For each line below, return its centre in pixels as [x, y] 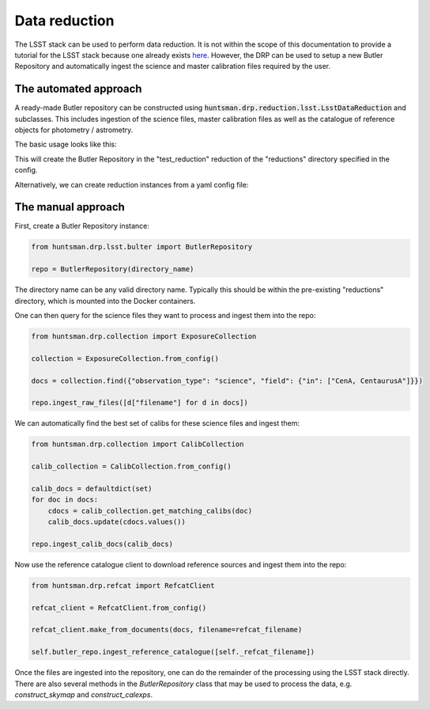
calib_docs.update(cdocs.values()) [117, 522]
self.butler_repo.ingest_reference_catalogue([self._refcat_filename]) [173, 652]
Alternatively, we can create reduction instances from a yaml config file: [132, 184]
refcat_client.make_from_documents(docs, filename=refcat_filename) [167, 630]
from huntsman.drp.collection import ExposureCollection [144, 336]
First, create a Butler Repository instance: [82, 226]
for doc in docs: [65, 500]
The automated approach [78, 89]
